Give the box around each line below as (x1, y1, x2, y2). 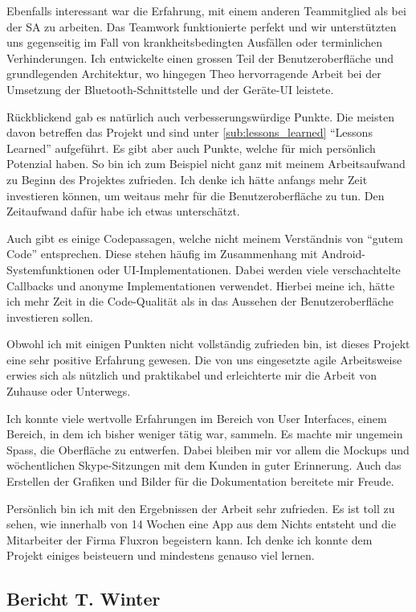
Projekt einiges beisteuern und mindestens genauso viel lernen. (6, 547, 315, 564)
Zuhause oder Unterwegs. (6, 383, 131, 400)
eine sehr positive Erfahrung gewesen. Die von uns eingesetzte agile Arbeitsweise (6, 351, 402, 368)
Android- (321, 245, 366, 262)
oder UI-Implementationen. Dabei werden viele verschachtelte (98, 261, 401, 277)
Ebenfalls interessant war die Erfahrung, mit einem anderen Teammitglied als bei (6, 2, 406, 18)
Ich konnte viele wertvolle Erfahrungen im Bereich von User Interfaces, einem (6, 409, 387, 426)
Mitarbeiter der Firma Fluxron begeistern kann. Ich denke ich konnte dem (6, 531, 373, 548)
